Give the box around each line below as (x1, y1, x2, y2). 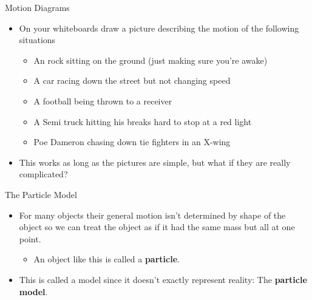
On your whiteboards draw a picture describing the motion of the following (19, 21, 299, 34)
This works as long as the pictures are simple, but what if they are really (19, 155, 291, 168)
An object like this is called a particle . (33, 253, 180, 265)
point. (19, 232, 41, 245)
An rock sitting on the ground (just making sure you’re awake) (33, 53, 268, 66)
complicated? (19, 168, 68, 180)
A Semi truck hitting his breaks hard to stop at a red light (33, 115, 252, 128)
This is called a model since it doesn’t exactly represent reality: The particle (19, 273, 307, 285)
